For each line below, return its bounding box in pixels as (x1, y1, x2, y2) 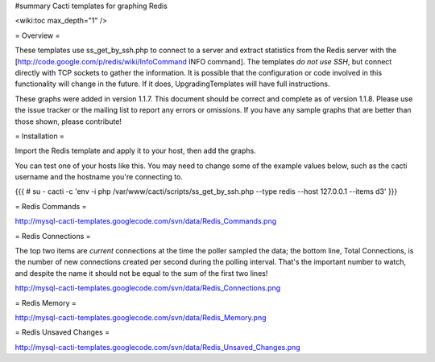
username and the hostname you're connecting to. (14, 172, 183, 182)
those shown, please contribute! (14, 117, 122, 126)
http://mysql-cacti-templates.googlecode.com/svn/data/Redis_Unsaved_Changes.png (14, 342, 301, 352)
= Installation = (14, 131, 64, 141)
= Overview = (14, 31, 60, 40)
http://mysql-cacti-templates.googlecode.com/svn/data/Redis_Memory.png (14, 312, 267, 322)
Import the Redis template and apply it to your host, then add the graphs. (14, 146, 257, 156)
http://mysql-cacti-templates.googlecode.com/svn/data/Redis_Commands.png (14, 216, 277, 226)
